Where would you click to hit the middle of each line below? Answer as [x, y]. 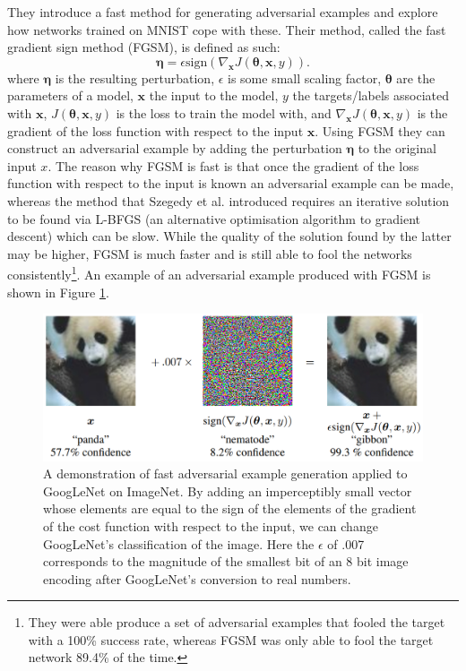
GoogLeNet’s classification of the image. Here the [179, 543]
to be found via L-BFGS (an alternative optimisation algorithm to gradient [214, 218]
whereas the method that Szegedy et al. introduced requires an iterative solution [229, 200]
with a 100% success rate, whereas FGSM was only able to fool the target [231, 639]
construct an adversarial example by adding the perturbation [175, 148]
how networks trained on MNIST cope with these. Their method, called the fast [227, 29]
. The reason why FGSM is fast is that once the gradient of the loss [233, 165]
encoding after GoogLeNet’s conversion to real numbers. [197, 578]
